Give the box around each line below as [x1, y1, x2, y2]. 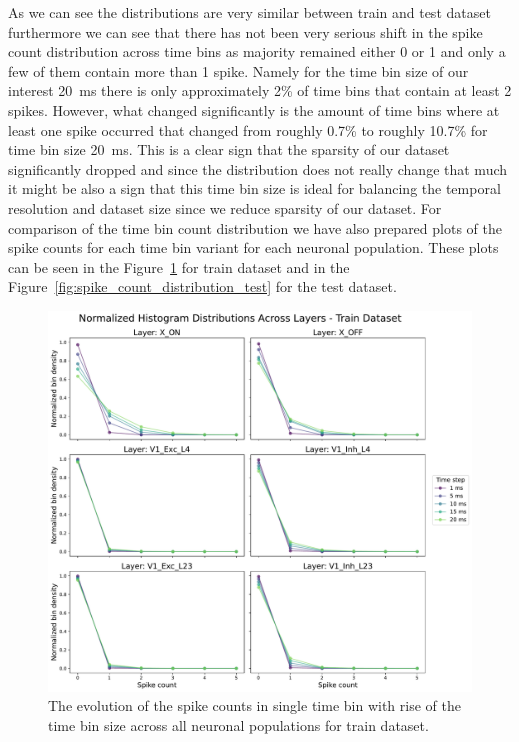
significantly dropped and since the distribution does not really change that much [8, 158, 508, 179]
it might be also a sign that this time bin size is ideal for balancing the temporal [8, 178, 501, 199]
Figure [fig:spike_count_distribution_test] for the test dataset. [8, 276, 397, 297]
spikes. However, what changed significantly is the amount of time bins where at [8, 99, 500, 120]
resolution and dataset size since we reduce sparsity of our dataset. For [8, 197, 442, 218]
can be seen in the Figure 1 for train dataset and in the [8, 256, 350, 277]
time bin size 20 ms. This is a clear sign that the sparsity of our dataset [8, 139, 450, 160]
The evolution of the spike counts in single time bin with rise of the [48, 695, 461, 716]
